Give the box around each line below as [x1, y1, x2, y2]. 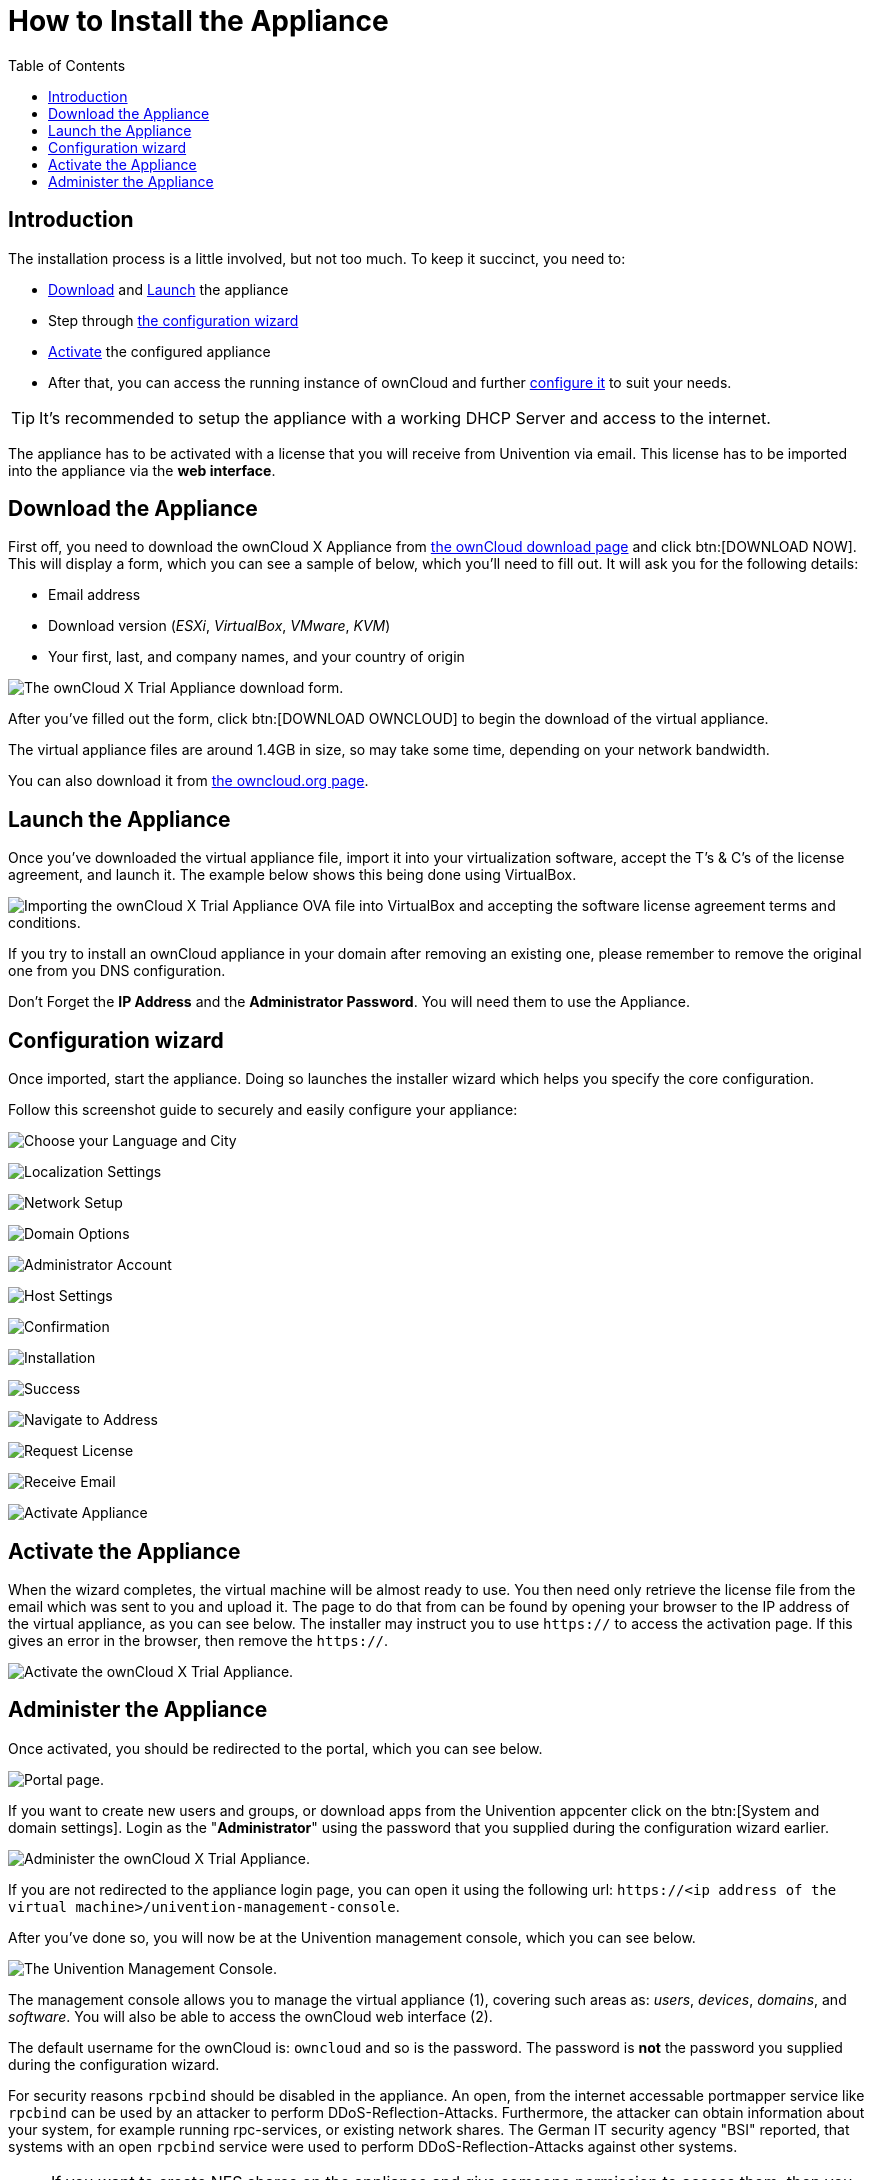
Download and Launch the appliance [48, 280, 289, 298]
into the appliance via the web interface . [8, 461, 276, 479]
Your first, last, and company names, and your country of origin [48, 648, 465, 666]
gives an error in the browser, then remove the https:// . [8, 1631, 389, 1649]
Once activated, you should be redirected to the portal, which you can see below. [8, 1739, 543, 1757]
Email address [48, 586, 141, 604]
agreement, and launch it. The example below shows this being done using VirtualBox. [8, 866, 577, 884]
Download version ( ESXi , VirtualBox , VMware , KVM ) [48, 617, 391, 635]
